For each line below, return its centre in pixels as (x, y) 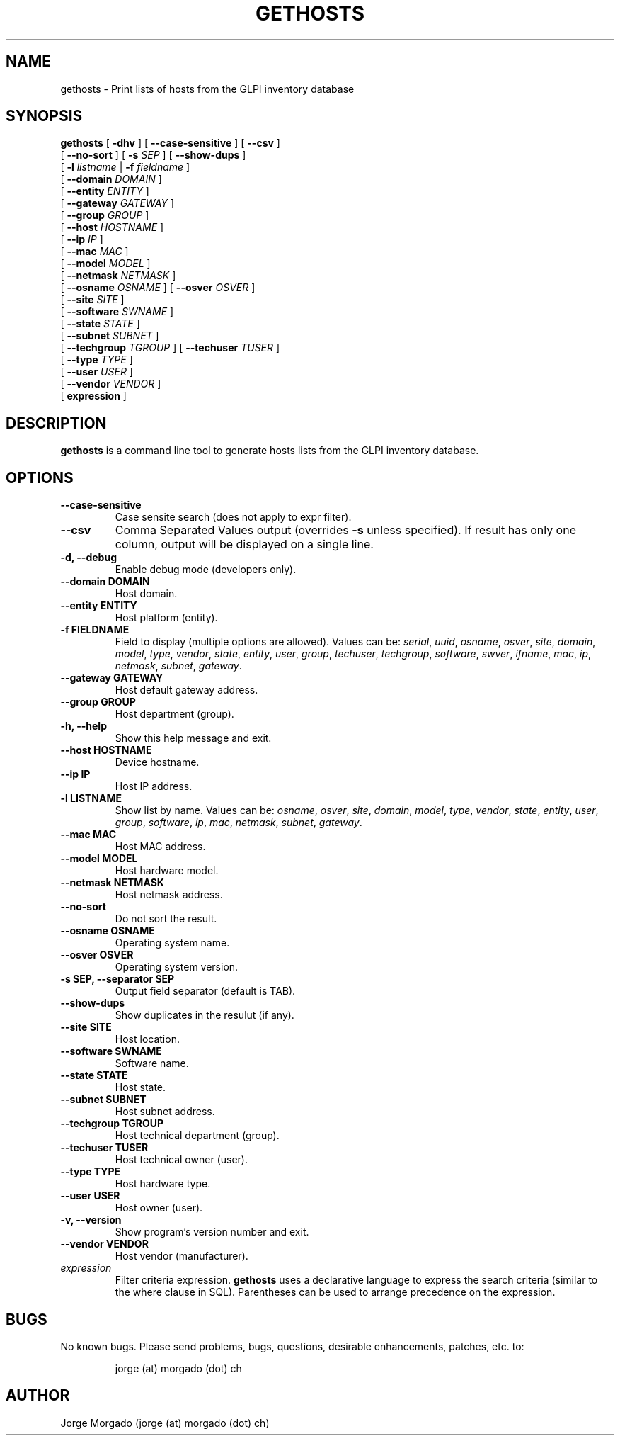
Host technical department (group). (197, 1136)
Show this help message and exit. (193, 738)
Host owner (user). (159, 1208)
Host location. (147, 1039)
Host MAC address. (160, 847)
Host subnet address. (165, 1112)
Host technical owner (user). (181, 1160)
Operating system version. (177, 967)
